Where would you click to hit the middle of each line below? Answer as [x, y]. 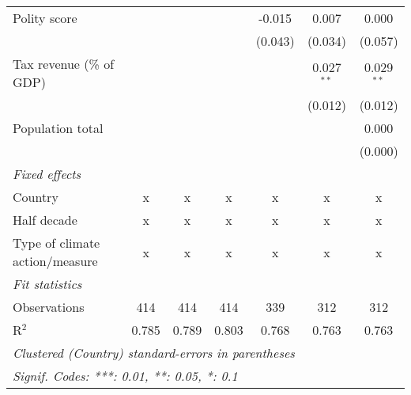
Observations [49, 307]
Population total [58, 128]
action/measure [55, 261]
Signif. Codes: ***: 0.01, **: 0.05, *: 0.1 [125, 376]
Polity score [45, 18]
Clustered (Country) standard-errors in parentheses [154, 353]
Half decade [45, 220]
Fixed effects [47, 174]
